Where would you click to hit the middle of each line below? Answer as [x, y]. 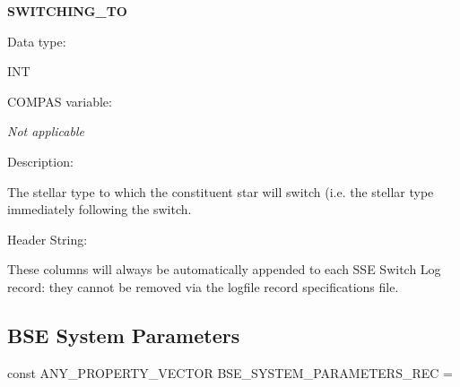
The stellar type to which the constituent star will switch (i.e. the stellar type [221, 191]
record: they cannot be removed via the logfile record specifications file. [203, 286]
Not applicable [46, 131]
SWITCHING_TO [67, 11]
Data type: [37, 41]
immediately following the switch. [100, 209]
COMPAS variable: [60, 101]
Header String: [48, 239]
